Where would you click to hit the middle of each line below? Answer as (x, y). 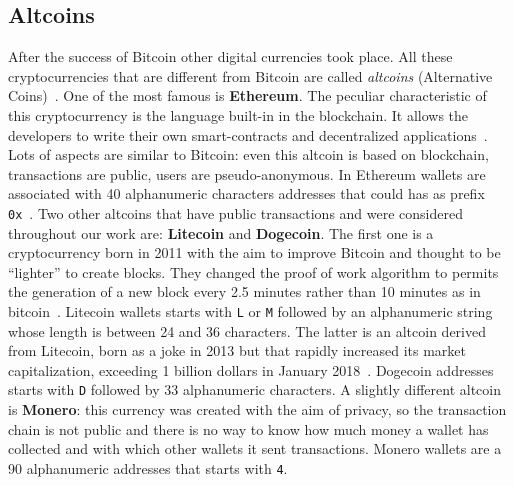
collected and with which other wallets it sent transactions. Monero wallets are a (255, 448)
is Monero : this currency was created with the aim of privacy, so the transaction (257, 409)
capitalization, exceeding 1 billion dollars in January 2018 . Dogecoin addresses (251, 369)
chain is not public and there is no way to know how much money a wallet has (248, 428)
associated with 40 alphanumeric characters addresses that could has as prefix (246, 193)
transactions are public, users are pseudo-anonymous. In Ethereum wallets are (247, 173)
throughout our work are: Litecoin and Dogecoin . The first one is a (221, 232)
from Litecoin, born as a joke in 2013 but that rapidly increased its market (237, 350)
